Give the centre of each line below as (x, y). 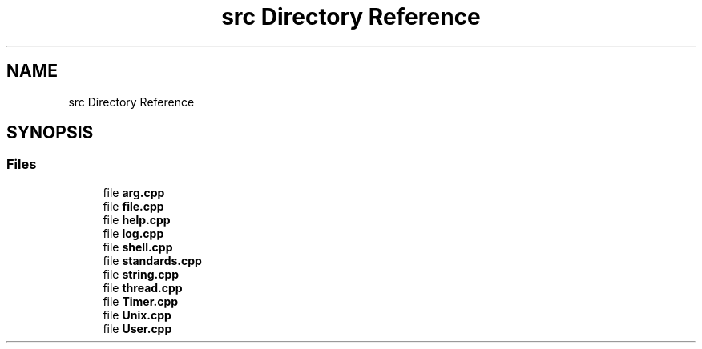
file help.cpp (137, 219)
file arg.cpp (134, 192)
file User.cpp (137, 328)
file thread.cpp (143, 287)
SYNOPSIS (50, 133)
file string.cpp (141, 274)
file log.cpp (133, 233)
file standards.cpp (152, 260)
